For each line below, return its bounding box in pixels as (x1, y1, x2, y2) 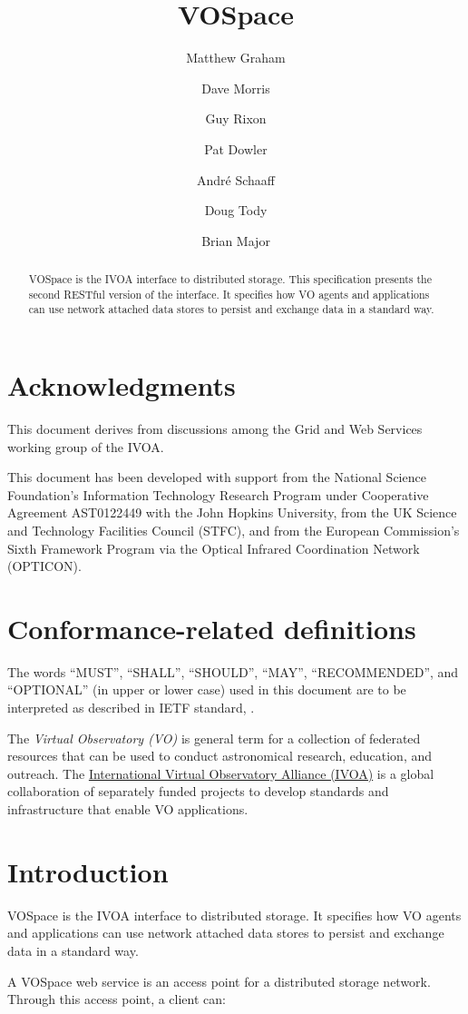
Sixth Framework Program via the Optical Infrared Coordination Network (7, 538, 420, 557)
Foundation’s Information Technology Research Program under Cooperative (7, 485, 429, 504)
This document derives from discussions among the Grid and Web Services (7, 418, 423, 438)
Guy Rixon (205, 109, 267, 128)
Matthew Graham (186, 48, 286, 67)
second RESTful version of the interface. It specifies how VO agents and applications (28, 286, 430, 301)
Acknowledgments (7, 367, 236, 404)
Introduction (7, 852, 169, 890)
